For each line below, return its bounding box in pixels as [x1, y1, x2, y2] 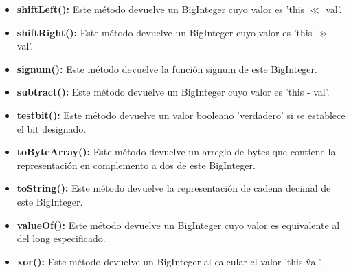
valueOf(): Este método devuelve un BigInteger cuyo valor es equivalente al [16, 217, 340, 232]
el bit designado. [16, 121, 87, 135]
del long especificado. [16, 231, 106, 245]
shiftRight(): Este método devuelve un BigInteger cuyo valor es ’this [16, 25, 313, 39]
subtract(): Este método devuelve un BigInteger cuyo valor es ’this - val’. [16, 85, 330, 99]
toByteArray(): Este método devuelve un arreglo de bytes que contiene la [16, 144, 336, 159]
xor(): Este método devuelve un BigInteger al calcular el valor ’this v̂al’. [16, 254, 323, 268]
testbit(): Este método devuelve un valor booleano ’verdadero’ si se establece [16, 107, 346, 122]
